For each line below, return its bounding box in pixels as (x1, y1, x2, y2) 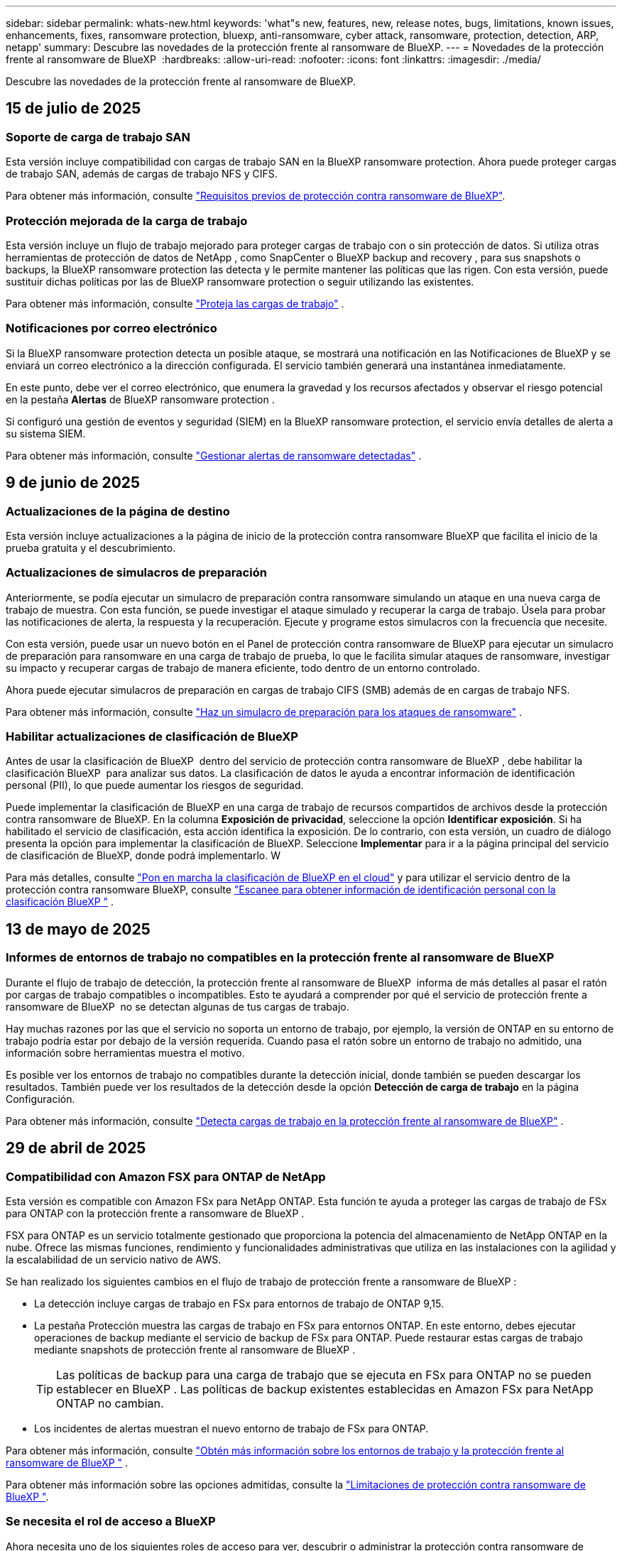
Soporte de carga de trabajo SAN (6, 129, 191, 144)
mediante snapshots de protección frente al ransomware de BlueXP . (34, 1343, 356, 1356)
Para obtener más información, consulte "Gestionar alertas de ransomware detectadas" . (6, 449, 422, 462)
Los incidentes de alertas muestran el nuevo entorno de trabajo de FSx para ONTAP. (34, 1422, 429, 1435)
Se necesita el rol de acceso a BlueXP (6, 1514, 216, 1529)
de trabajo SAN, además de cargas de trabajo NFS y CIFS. (6, 168, 278, 180)
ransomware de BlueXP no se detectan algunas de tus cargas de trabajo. (6, 1000, 349, 1013)
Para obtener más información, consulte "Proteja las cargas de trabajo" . (6, 297, 344, 310)
